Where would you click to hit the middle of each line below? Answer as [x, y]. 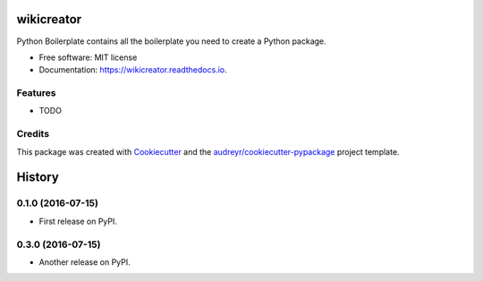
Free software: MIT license [88, 57]
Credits [33, 134]
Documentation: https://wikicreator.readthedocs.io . [133, 70]
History [38, 178]
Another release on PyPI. [85, 262]
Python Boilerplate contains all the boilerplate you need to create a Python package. [171, 41]
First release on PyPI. [78, 221]
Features [36, 93]
